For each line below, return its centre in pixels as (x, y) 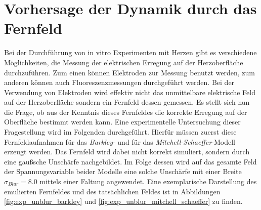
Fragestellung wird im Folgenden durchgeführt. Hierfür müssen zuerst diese (120, 132)
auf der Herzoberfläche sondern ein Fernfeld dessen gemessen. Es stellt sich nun (127, 102)
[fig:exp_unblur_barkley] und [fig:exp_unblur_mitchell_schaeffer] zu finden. (123, 201)
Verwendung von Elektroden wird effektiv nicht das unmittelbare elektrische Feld (130, 92)
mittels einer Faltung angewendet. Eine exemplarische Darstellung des (148, 181)
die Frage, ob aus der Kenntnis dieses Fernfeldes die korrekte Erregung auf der (126, 112)
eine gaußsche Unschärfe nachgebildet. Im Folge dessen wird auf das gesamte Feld (130, 161)
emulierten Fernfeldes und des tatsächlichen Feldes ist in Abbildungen (112, 191)
